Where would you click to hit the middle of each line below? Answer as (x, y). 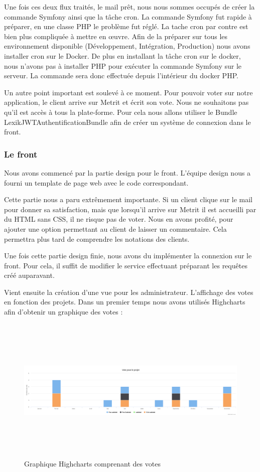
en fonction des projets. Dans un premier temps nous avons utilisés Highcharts (125, 302)
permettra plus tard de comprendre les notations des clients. (97, 239)
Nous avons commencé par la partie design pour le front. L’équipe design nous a (127, 172)
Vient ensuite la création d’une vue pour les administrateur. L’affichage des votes (129, 292)
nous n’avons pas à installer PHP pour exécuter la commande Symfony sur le (123, 65)
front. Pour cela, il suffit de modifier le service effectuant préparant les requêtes (126, 265)
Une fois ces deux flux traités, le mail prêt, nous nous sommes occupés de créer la (129, 7)
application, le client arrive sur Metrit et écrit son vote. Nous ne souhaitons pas (126, 102)
